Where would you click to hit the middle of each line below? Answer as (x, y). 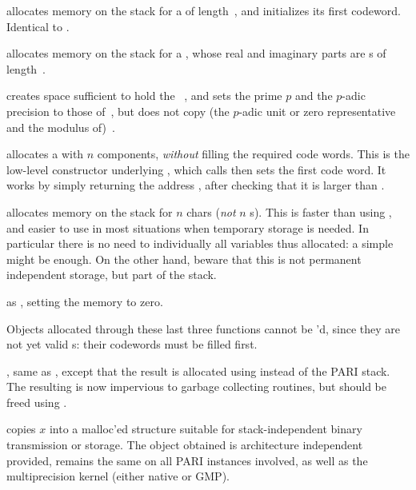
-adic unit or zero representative (317, 111)
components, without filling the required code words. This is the (253, 154)
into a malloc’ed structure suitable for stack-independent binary (206, 429)
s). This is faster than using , (321, 211)
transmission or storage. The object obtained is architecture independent (185, 445)
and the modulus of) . (61, 127)
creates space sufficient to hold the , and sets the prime (144, 96)
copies (21, 429)
